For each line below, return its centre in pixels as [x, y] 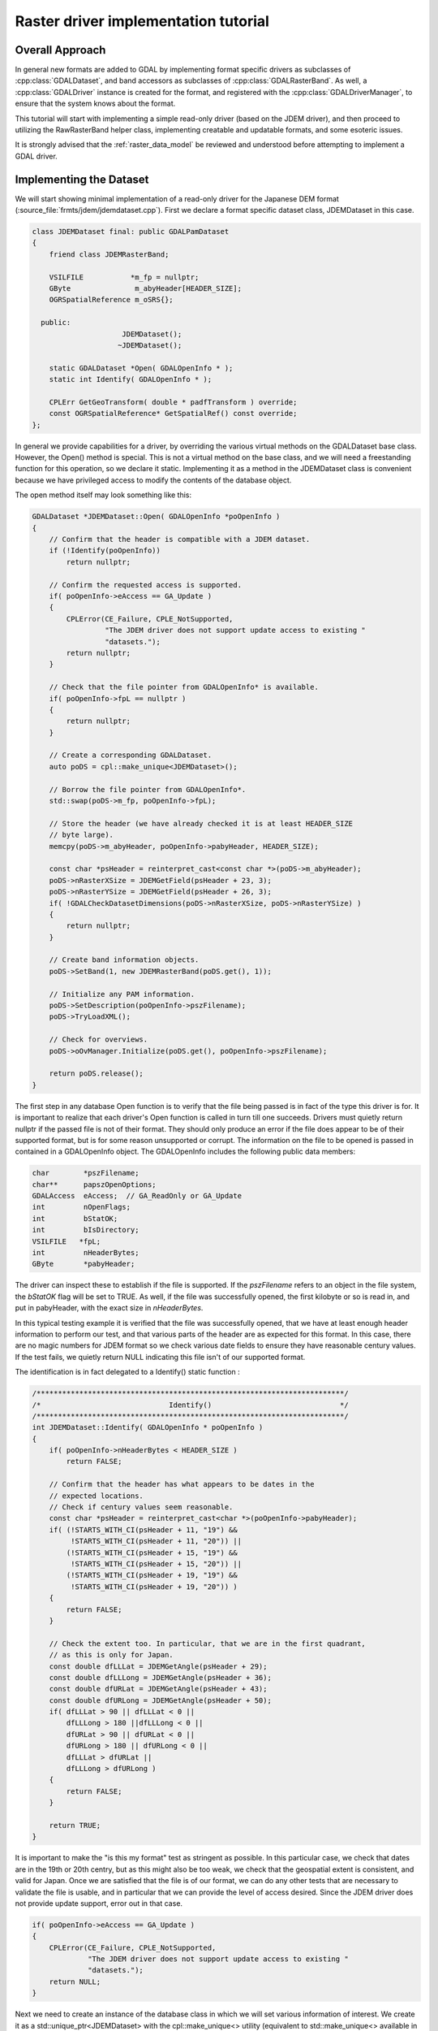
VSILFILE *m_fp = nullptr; [124, 277]
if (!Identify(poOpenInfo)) [105, 551]
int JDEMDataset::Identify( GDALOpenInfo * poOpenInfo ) [148, 1427]
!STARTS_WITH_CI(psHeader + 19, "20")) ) [154, 1587]
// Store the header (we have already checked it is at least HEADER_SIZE [201, 823]
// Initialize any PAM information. [122, 994]
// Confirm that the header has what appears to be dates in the [182, 1484]
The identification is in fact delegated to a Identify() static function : [128, 1372]
